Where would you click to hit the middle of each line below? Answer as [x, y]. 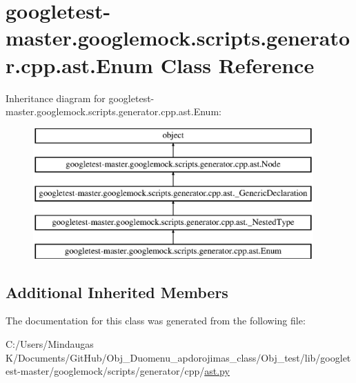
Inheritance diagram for [56, 98]
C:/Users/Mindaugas [50, 344]
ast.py [217, 371]
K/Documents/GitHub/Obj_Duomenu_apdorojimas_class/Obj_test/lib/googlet [178, 357]
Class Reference [237, 65]
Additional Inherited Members [117, 292]
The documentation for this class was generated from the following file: [156, 321]
